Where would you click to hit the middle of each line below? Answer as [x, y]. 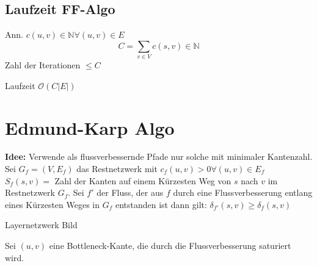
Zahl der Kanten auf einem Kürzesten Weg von [143, 180]
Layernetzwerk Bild [41, 225]
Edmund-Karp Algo [90, 127]
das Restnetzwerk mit [117, 169]
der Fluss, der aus [130, 192]
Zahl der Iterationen [43, 65]
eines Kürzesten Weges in [53, 204]
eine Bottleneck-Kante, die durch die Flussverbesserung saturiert [170, 245]
